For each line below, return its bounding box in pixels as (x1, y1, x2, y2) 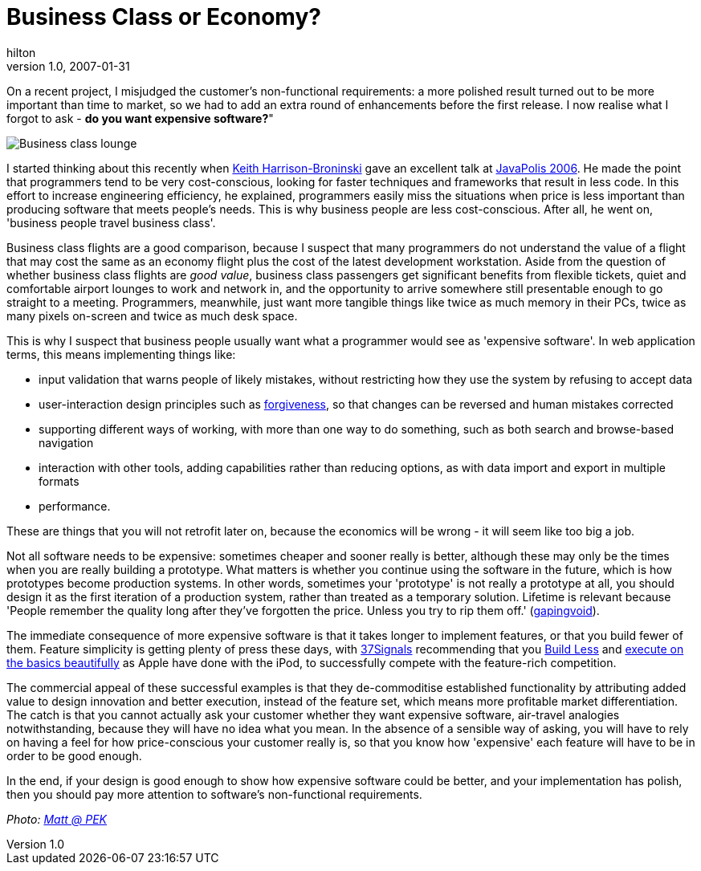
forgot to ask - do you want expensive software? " (6, 111, 274, 125)
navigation (39, 435, 94, 450)
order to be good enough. (6, 748, 142, 763)
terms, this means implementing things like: (6, 347, 236, 361)
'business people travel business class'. (6, 215, 216, 230)
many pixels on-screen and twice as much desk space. (6, 308, 298, 323)
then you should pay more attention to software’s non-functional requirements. (6, 787, 422, 801)
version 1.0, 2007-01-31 (6, 59, 130, 73)
